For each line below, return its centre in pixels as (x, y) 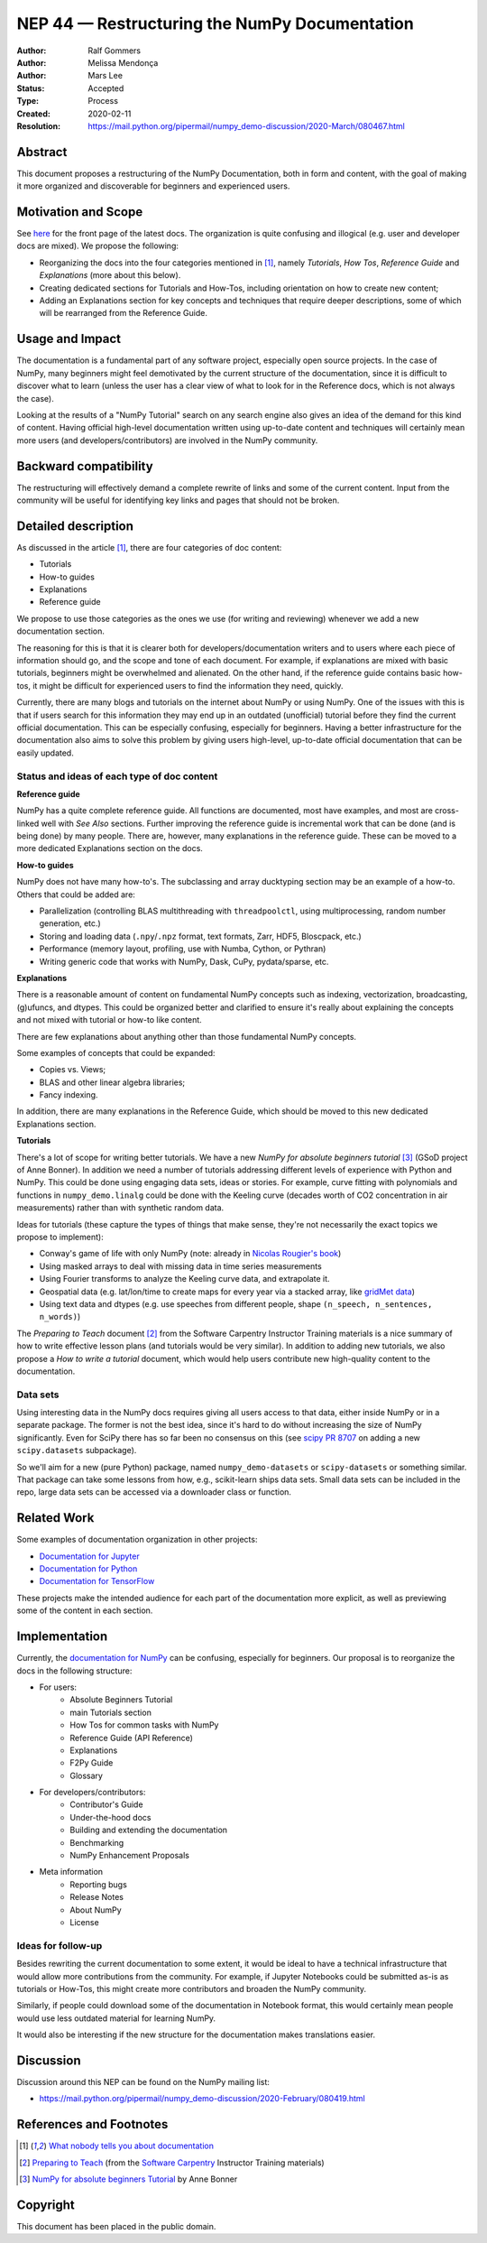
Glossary (87, 1775)
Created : (34, 114)
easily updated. (45, 753)
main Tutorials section (111, 1712)
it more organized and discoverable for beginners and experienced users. (153, 186)
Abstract (42, 152)
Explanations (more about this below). (110, 275)
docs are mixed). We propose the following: (98, 246)
